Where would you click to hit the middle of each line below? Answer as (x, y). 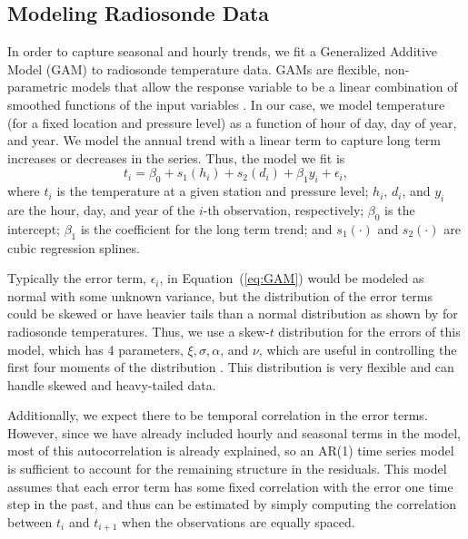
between (30, 521)
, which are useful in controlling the (358, 349)
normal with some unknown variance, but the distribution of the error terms (220, 295)
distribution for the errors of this (369, 331)
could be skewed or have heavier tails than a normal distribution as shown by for (233, 314)
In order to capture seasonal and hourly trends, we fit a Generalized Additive (223, 51)
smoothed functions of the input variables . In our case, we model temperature (226, 104)
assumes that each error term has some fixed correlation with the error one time (230, 486)
